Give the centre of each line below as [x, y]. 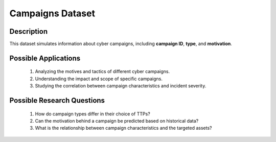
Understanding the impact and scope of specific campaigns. [99, 79]
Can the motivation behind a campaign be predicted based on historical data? [117, 121]
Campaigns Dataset [52, 13]
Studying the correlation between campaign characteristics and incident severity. [121, 86]
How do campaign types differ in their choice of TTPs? [93, 114]
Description [29, 31]
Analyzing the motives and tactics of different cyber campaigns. [102, 72]
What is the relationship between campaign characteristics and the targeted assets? [123, 128]
